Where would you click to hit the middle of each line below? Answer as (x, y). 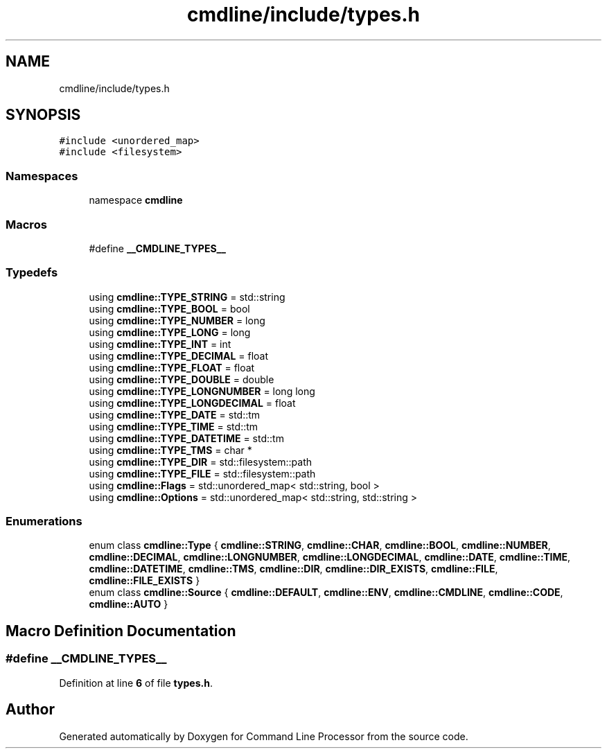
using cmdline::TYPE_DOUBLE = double (182, 379)
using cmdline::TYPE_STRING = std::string (187, 297)
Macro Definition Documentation (121, 631)
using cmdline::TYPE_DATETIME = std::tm (186, 438)
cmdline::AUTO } (129, 604)
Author (30, 710)
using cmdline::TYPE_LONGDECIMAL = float (192, 403)
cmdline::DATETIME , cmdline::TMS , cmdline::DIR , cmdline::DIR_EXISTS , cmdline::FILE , (293, 569)
